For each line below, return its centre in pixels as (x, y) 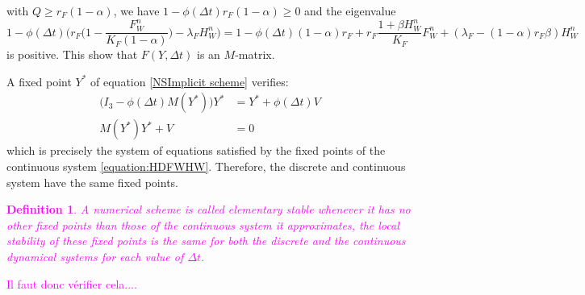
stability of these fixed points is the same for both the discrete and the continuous (206, 241)
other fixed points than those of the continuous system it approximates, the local (203, 224)
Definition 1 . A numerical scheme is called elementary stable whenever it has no (209, 209)
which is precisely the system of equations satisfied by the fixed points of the (196, 150)
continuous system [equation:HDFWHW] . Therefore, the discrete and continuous (206, 166)
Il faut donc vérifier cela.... (72, 283)
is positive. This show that (72, 54)
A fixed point (39, 81)
